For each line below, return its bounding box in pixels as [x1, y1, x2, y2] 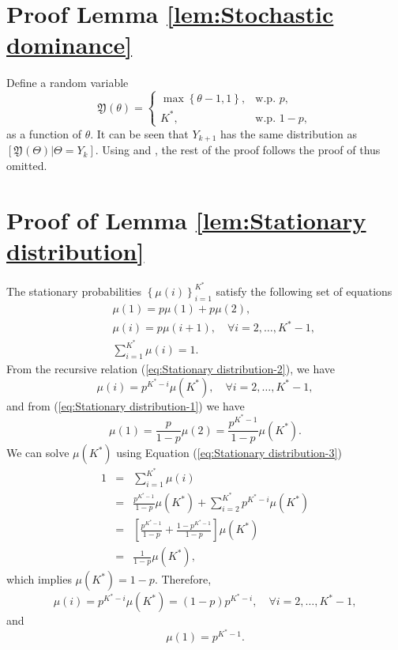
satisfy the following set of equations [216, 282, 392, 299]
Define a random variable [6, 74, 129, 91]
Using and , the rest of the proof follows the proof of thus [102, 142, 381, 158]
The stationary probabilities [6, 282, 141, 299]
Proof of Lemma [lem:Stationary [6, 203, 366, 236]
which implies [6, 571, 72, 588]
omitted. [6, 157, 47, 174]
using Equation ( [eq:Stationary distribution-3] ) [116, 444, 342, 461]
